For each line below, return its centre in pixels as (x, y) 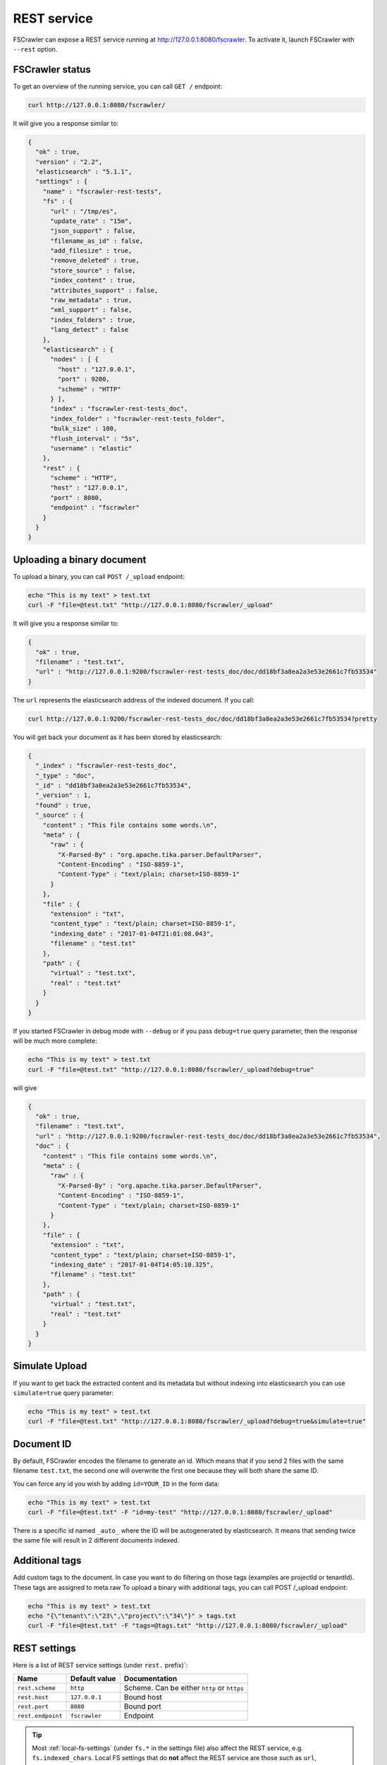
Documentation (150, 1679)
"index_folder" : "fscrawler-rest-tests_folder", (138, 419)
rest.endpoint (40, 1716)
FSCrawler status (52, 70)
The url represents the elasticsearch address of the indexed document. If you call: (134, 700)
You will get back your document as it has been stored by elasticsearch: (117, 737)
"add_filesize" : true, (91, 251)
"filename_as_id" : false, (97, 241)
